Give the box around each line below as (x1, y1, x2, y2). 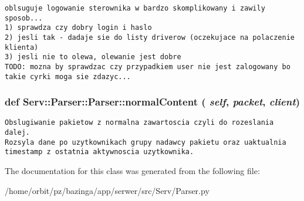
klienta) (5, 43, 39, 52)
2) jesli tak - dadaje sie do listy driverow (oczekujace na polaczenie (5, 33, 295, 42)
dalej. (5, 128, 30, 137)
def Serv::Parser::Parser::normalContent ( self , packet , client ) (5, 94, 300, 109)
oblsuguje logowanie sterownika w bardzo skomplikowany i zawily (5, 4, 265, 12)
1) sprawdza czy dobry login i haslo (5, 23, 152, 32)
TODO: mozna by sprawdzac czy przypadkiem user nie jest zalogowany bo (5, 62, 291, 71)
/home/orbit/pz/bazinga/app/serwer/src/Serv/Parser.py (5, 184, 210, 196)
